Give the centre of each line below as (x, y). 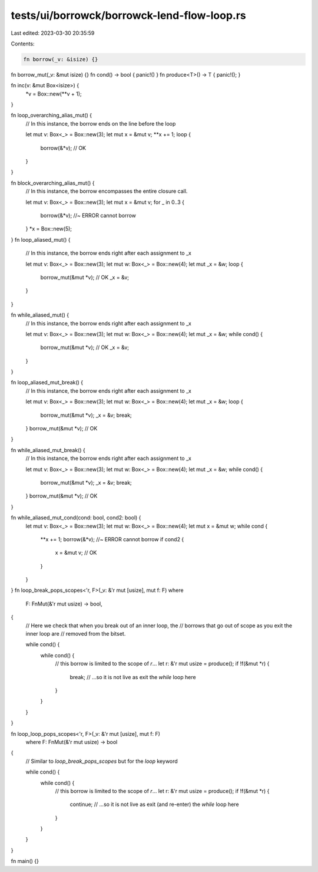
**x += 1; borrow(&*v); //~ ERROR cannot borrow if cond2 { (112, 539)
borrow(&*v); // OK (63, 148)
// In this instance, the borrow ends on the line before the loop (101, 123)
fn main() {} (25, 861)
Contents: (23, 44)
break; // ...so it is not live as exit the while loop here (133, 677)
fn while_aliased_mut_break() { (48, 450)
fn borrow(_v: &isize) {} (61, 59)
